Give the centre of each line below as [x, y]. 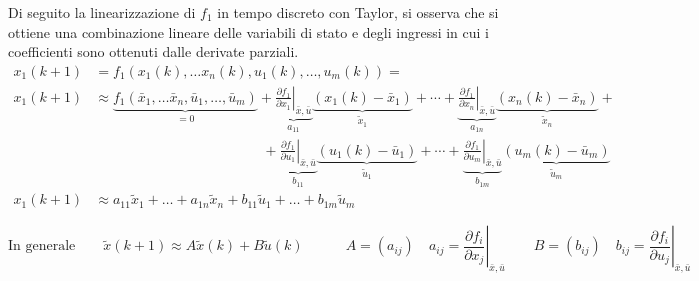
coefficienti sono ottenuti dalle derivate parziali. [153, 51]
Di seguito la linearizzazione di [102, 12]
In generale [42, 246]
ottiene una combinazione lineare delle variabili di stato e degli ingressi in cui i [249, 31]
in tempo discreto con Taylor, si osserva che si [358, 12]
